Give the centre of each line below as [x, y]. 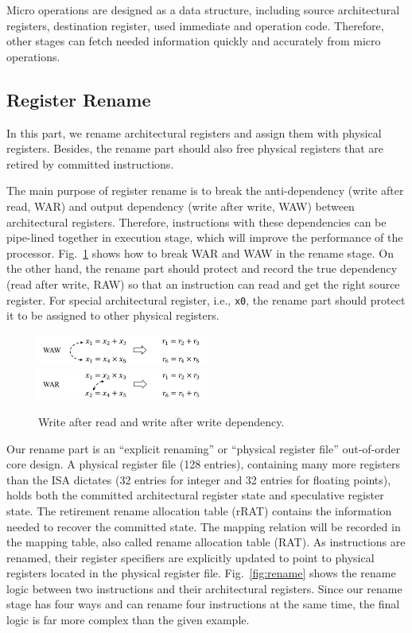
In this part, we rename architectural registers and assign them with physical [194, 132]
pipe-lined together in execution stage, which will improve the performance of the [205, 237]
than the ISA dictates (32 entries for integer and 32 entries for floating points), [199, 479]
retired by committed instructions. [90, 163]
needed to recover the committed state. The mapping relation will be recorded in [204, 526]
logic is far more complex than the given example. [128, 620]
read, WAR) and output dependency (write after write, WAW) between [181, 206]
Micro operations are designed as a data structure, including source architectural [203, 10]
